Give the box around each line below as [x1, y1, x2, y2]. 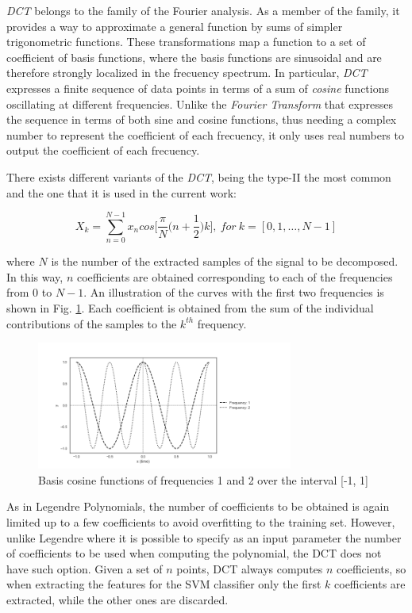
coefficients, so [337, 560, 406, 577]
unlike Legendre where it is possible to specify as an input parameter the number [6, 529, 402, 546]
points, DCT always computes [176, 560, 323, 577]
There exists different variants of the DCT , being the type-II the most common [6, 168, 391, 185]
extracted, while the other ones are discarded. [6, 591, 229, 607]
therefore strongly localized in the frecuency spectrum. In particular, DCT [6, 64, 368, 81]
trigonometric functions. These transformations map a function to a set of [6, 33, 366, 50]
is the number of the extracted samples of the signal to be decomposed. [51, 253, 399, 270]
